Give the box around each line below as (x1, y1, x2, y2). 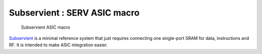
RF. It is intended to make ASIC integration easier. (9, 42, 108, 48)
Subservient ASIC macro (21, 24, 70, 30)
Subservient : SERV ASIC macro (9, 7, 140, 18)
